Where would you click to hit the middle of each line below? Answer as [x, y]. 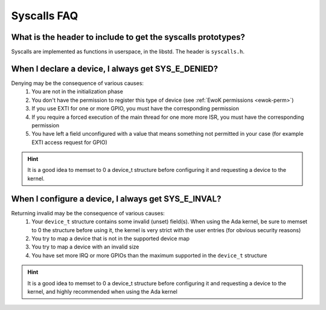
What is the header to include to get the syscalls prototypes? [128, 37]
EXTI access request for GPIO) [70, 142]
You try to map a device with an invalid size [85, 247]
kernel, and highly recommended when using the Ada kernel [102, 291]
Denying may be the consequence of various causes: [78, 83]
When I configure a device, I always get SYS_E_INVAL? [116, 199]
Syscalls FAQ [45, 16]
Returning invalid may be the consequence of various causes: [88, 213]
